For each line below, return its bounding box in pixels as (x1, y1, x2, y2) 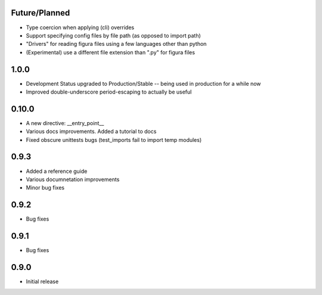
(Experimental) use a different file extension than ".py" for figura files (26, 48, 195, 56)
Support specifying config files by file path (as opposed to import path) (26, 32, 201, 39)
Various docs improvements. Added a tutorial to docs (26, 128, 157, 135)
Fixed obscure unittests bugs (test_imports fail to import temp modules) (26, 136, 202, 143)
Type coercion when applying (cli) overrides (26, 24, 134, 31)
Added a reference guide (26, 167, 88, 175)
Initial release (26, 278, 59, 285)
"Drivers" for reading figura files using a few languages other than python (26, 41, 207, 48)
